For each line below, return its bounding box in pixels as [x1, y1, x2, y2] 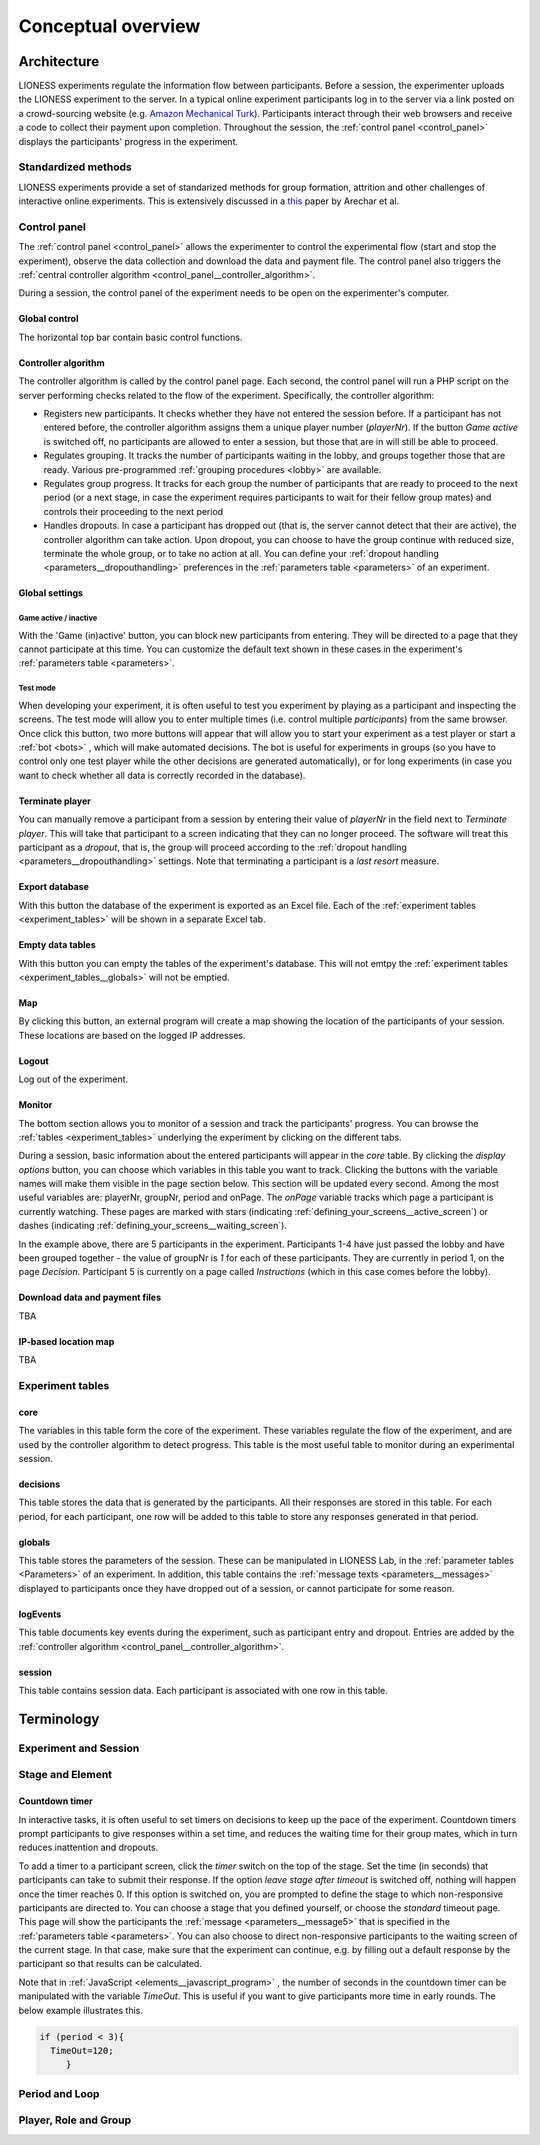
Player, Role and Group [18, 2113, 132, 2127]
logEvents [18, 1608, 62, 1620]
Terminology [18, 1710, 100, 1727]
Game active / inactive [18, 613, 98, 624]
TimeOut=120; [50, 2045, 114, 2057]
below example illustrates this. [18, 2004, 144, 2016]
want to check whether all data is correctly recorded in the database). [18, 769, 306, 781]
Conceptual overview [18, 15, 201, 37]
